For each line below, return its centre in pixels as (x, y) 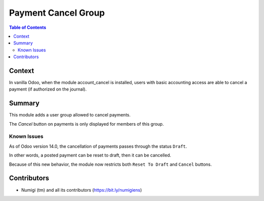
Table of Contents (28, 27)
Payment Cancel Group (57, 13)
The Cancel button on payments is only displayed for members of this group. (86, 124)
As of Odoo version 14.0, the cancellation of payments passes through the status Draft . (98, 146)
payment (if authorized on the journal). (48, 89)
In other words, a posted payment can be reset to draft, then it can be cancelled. (90, 155)
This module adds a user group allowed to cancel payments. (70, 115)
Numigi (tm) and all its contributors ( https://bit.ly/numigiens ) (82, 190)
